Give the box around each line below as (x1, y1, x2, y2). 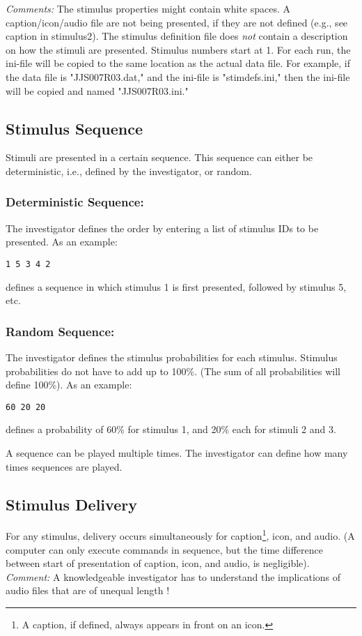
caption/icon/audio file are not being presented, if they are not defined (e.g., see (6, 15, 348, 29)
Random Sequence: (6, 322, 115, 340)
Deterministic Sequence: (6, 193, 144, 211)
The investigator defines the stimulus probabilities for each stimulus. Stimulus (6, 350, 338, 365)
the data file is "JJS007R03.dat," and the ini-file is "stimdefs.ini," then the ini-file (6, 69, 350, 84)
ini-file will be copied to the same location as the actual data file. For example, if (6, 56, 351, 70)
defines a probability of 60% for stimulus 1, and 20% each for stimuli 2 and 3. (6, 422, 336, 437)
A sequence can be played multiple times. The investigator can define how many (6, 446, 348, 460)
